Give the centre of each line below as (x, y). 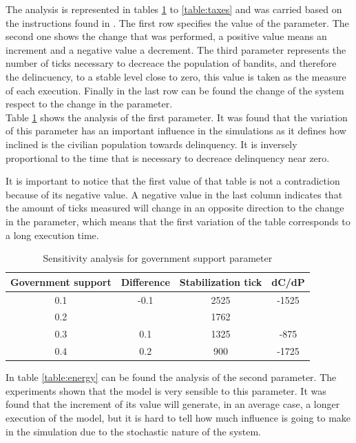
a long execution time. (52, 235)
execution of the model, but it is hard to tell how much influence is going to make (178, 417)
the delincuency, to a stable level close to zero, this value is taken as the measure (176, 76)
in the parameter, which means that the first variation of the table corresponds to (178, 221)
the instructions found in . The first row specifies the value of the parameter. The (177, 22)
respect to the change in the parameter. (89, 104)
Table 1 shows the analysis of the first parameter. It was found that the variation (177, 117)
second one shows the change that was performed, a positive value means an (166, 36)
